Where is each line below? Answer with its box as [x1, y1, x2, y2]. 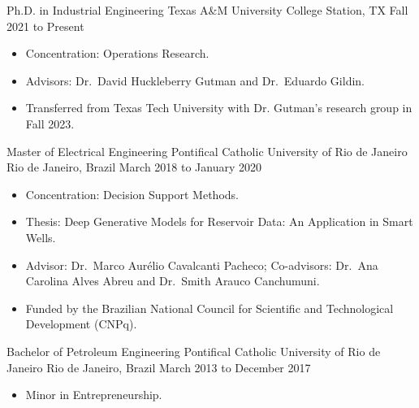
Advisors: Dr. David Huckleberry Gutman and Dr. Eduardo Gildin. [25, 72, 365, 89]
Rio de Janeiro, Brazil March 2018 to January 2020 [6, 158, 262, 176]
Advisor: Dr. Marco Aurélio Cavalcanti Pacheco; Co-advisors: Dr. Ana [25, 256, 378, 273]
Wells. [25, 228, 56, 245]
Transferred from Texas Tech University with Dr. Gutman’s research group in [25, 99, 413, 116]
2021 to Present [6, 17, 84, 34]
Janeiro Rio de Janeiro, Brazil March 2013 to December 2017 [6, 358, 311, 375]
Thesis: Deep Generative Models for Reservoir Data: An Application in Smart [25, 213, 413, 230]
